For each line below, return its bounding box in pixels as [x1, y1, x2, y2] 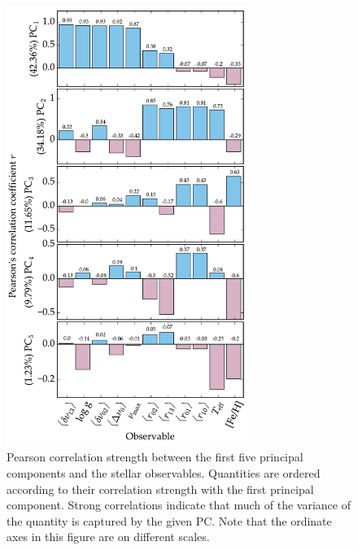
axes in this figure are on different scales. [7, 528, 210, 545]
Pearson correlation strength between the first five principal [7, 448, 303, 465]
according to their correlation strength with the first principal [7, 480, 314, 497]
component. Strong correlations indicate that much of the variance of [7, 496, 351, 513]
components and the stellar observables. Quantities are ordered [7, 465, 321, 481]
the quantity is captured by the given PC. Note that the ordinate [7, 512, 332, 529]
